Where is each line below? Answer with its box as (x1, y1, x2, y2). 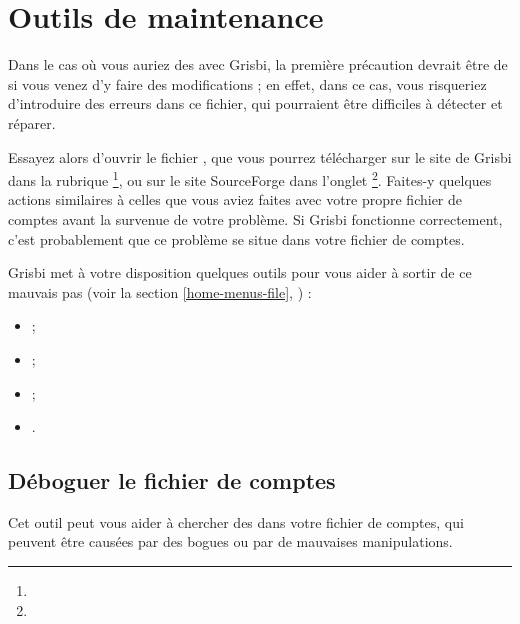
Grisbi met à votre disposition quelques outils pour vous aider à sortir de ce (8, 262, 472, 283)
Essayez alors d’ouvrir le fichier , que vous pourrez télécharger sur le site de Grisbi (8, 146, 512, 167)
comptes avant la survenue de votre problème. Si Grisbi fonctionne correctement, (8, 208, 503, 229)
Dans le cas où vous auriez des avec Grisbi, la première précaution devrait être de (8, 54, 508, 75)
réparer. (8, 112, 56, 133)
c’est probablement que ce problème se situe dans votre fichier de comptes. (8, 228, 465, 249)
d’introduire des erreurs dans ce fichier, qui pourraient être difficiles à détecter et (8, 93, 503, 114)
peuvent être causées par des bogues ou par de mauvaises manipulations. (8, 531, 453, 552)
